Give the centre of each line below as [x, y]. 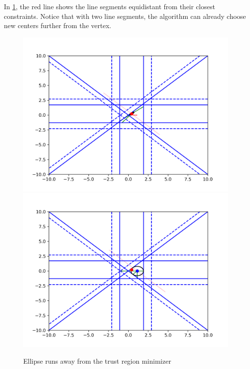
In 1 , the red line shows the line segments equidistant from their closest [110, 6]
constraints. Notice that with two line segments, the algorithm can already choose [125, 16]
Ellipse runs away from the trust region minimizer [97, 361]
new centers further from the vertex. [58, 25]
